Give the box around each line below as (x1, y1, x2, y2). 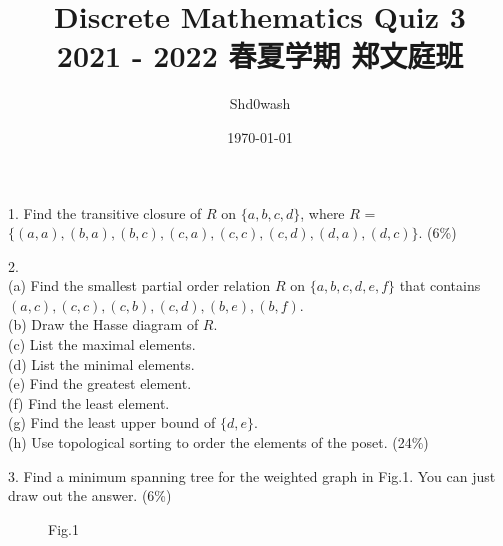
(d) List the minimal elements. (8, 353, 195, 374)
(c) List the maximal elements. (8, 334, 196, 355)
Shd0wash (229, 93, 291, 114)
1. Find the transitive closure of (8, 202, 202, 223)
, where (300, 202, 345, 223)
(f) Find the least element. (8, 392, 170, 413)
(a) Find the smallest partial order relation (8, 275, 271, 296)
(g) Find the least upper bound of (8, 412, 216, 433)
